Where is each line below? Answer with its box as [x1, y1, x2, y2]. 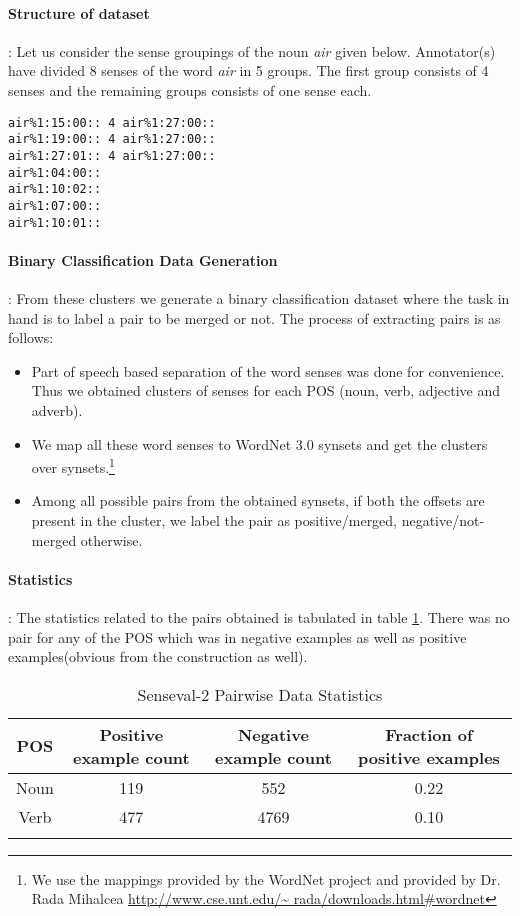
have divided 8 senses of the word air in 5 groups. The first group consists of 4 [8, 60, 489, 81]
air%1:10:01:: [8, 215, 102, 230]
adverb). [31, 399, 83, 420]
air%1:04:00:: [8, 165, 102, 180]
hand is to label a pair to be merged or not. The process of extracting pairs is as [8, 307, 501, 328]
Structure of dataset [8, 2, 150, 23]
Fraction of [385, 722, 473, 746]
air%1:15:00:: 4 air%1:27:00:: [8, 115, 216, 130]
